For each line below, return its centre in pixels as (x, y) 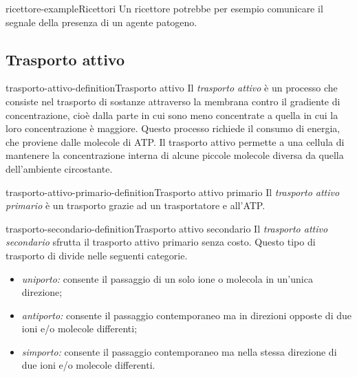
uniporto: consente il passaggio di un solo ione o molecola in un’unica (167, 278)
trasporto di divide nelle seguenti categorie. (97, 255)
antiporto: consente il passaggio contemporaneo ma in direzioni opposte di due (186, 315)
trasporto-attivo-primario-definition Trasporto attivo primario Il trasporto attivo (173, 192)
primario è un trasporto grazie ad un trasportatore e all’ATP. (136, 205)
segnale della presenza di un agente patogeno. (101, 22)
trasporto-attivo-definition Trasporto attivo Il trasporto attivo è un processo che (172, 88)
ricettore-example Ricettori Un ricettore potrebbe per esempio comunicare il (164, 8)
